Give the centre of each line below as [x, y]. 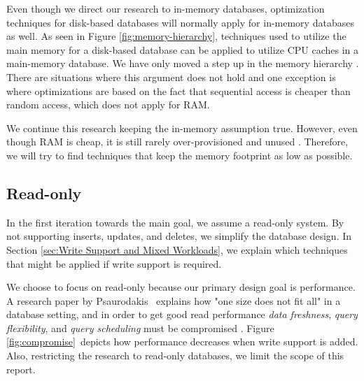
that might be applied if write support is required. [114, 263]
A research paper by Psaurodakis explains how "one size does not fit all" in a [174, 300]
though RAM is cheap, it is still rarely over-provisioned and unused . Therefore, [177, 142]
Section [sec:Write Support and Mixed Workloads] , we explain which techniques [177, 249]
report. [21, 369]
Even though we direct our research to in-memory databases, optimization [166, 8]
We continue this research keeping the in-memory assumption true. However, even [182, 128]
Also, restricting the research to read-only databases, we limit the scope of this [175, 355]
